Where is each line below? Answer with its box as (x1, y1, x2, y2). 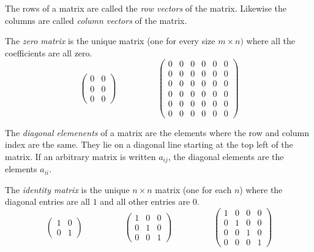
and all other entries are (100, 195, 190, 208)
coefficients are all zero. (5, 46, 92, 59)
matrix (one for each (155, 183, 232, 196)
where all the (246, 34, 295, 47)
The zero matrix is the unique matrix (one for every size (5, 34, 215, 47)
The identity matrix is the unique (5, 183, 130, 196)
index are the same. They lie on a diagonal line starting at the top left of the (5, 138, 293, 151)
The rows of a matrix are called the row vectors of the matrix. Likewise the (5, 2, 286, 14)
